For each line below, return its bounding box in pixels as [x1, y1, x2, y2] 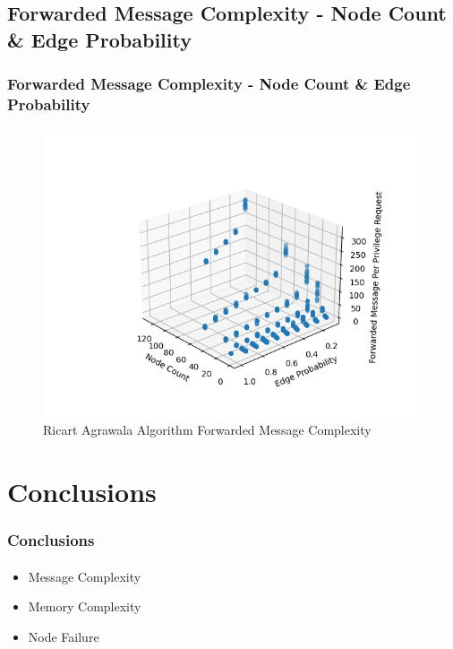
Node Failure [28, 627, 99, 645]
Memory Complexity [28, 597, 141, 616]
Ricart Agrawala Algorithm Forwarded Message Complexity [43, 420, 372, 439]
